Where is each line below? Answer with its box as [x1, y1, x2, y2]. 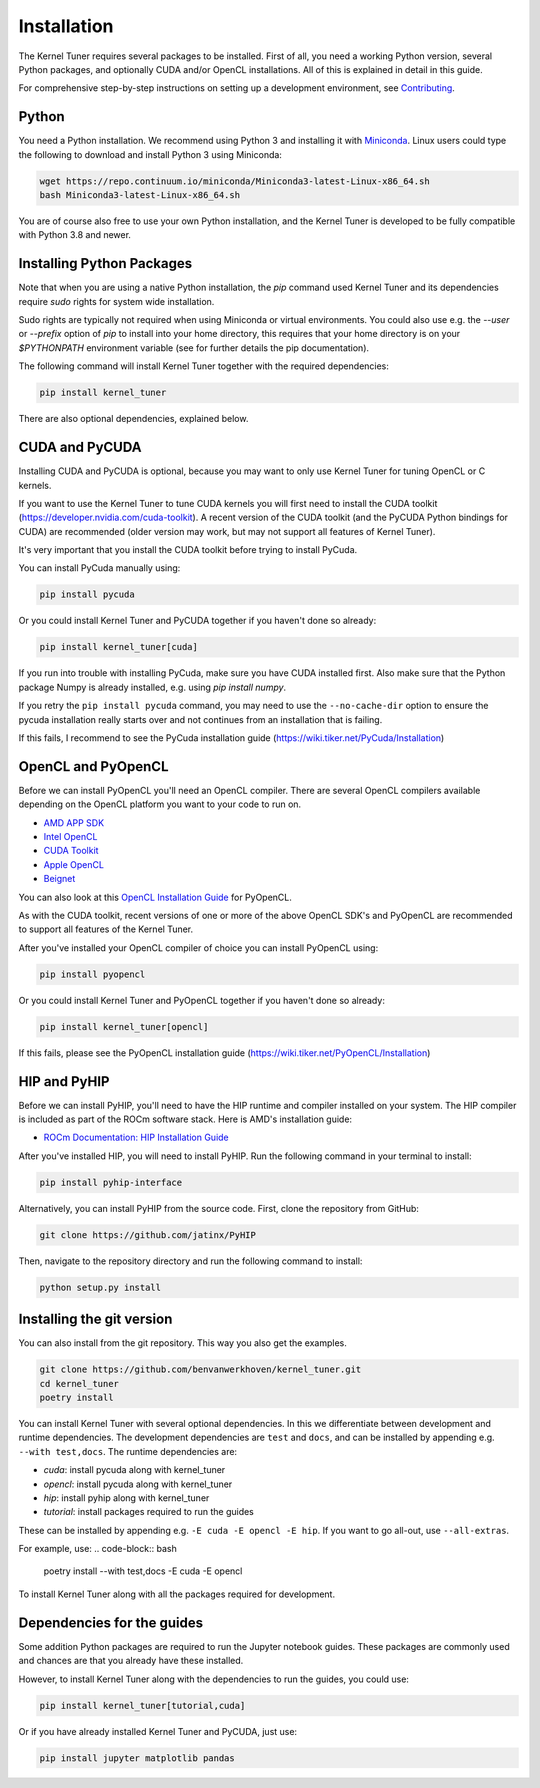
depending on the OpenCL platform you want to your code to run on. [18, 798, 302, 810]
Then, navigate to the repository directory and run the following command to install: [18, 1255, 363, 1267]
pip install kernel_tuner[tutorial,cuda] [39, 1700, 246, 1711]
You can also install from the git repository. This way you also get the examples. [18, 1337, 347, 1349]
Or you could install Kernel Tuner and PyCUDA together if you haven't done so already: [18, 615, 377, 627]
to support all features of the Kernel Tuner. [18, 923, 194, 935]
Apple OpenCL [43, 858, 105, 870]
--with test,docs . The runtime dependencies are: [18, 1445, 238, 1457]
